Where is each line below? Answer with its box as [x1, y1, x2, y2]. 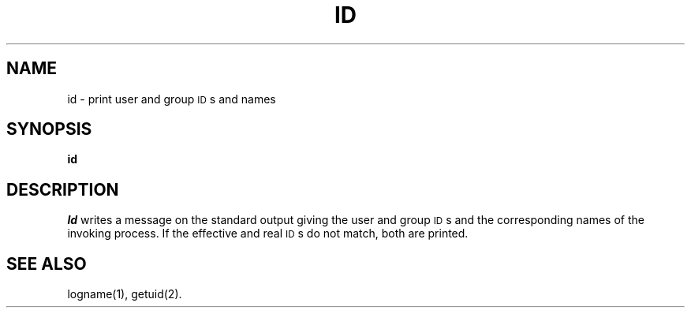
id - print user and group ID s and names [67, 92, 276, 106]
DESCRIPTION [6, 179, 119, 200]
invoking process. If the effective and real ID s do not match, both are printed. [67, 226, 469, 241]
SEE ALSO [6, 253, 87, 274]
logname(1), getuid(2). [67, 287, 182, 301]
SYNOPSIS [6, 119, 92, 140]
